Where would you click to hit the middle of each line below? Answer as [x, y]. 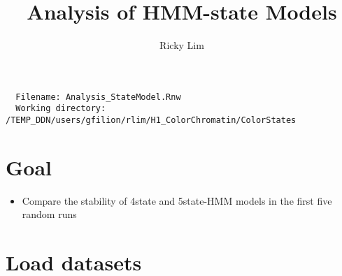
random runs [49, 214]
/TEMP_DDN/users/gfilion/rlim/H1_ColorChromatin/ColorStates [151, 121]
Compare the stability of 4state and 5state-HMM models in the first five [177, 200]
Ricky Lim [182, 45]
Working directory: [61, 109]
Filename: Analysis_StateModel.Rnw [98, 97]
